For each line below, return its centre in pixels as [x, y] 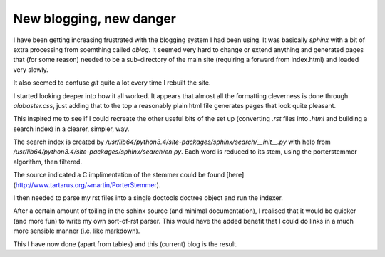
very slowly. [31, 69]
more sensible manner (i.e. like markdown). [77, 231]
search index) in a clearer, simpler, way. [71, 129]
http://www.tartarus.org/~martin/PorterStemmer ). [88, 184]
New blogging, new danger [94, 19]
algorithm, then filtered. [47, 162]
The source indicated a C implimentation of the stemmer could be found [119, 175]
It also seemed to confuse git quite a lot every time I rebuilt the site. [112, 83]
